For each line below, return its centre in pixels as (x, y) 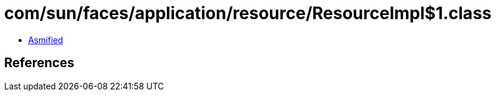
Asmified (46, 40)
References (39, 63)
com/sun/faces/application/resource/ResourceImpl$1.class (248, 13)
